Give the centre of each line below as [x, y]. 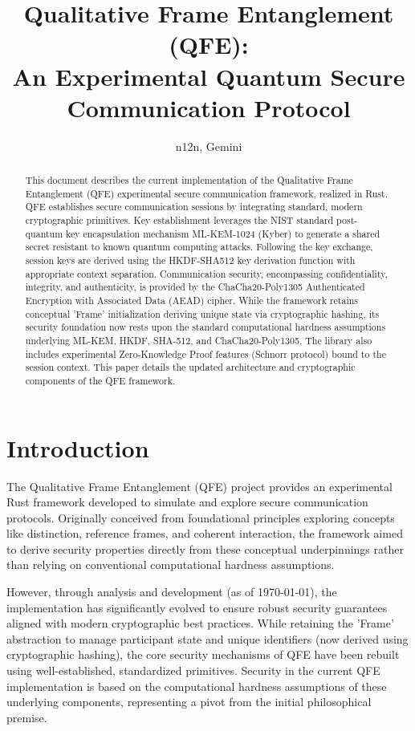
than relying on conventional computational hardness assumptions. [171, 564]
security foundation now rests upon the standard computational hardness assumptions [205, 327]
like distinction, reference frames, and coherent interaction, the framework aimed [205, 533]
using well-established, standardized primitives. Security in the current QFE [193, 670]
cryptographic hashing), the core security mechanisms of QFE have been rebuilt [203, 654]
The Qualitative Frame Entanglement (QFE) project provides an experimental [199, 486]
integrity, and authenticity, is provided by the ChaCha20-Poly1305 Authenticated [195, 287]
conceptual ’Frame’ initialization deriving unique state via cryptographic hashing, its [202, 313]
